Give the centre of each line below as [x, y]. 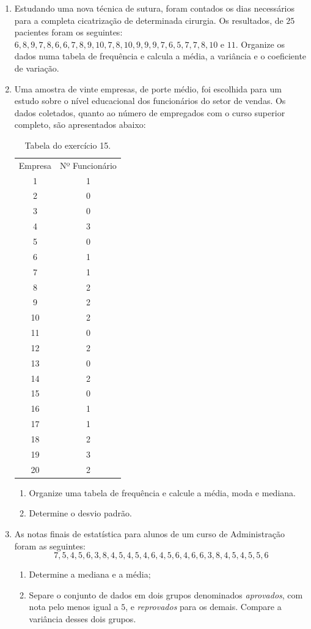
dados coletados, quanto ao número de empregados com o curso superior [150, 112]
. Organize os [260, 44]
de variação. [37, 68]
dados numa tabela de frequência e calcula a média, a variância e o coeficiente [160, 56]
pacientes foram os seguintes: [68, 32]
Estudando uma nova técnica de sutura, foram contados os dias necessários [155, 8]
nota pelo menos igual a [74, 607]
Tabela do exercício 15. [68, 145]
